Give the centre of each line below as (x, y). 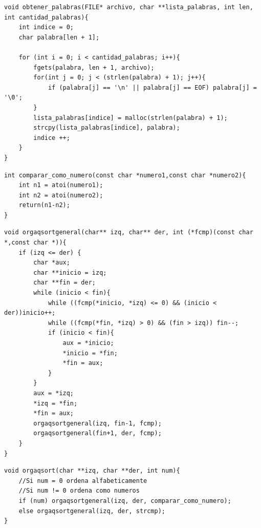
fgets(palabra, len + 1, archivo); (94, 67)
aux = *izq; (54, 393)
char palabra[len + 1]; (59, 37)
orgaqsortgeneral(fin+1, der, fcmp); (97, 433)
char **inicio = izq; (70, 272)
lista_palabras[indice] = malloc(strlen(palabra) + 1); (130, 118)
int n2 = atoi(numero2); (61, 195)
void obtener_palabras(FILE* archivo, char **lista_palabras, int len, (129, 7)
